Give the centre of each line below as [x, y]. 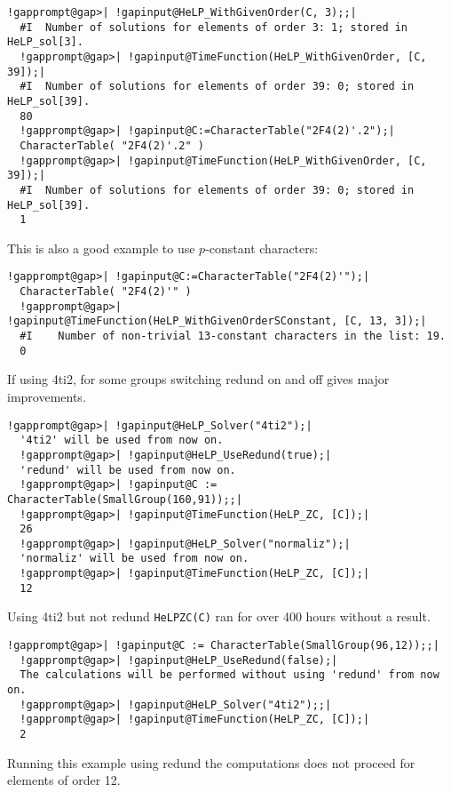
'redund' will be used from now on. [128, 470]
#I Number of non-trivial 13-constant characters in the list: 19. [233, 336]
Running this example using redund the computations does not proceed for [211, 762]
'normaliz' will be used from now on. [135, 559]
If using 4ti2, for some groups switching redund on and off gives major [198, 379]
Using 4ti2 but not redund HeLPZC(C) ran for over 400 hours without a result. [219, 616]
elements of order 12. [64, 780]
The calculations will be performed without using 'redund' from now [229, 675]
